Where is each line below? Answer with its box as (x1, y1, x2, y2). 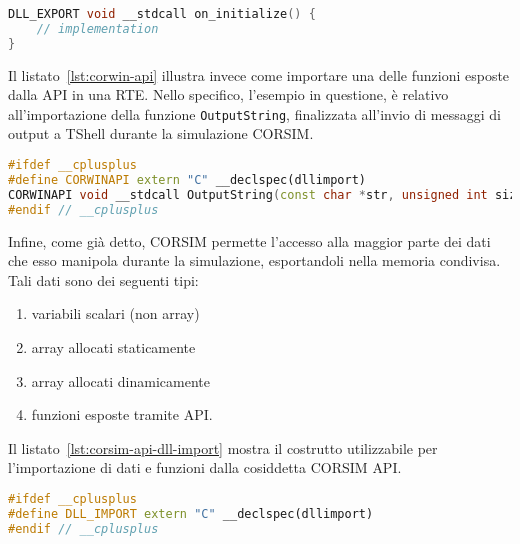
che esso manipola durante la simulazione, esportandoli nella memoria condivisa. (8, 250, 501, 271)
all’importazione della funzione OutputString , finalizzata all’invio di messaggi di (8, 103, 501, 124)
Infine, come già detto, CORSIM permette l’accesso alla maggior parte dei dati (8, 230, 491, 251)
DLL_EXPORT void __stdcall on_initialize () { (8, 7, 316, 21)
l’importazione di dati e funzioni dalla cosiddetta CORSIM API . (8, 457, 402, 478)
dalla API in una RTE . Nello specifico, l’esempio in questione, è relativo (8, 84, 449, 105)
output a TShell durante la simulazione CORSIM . (8, 123, 314, 144)
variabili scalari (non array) (31, 303, 200, 324)
